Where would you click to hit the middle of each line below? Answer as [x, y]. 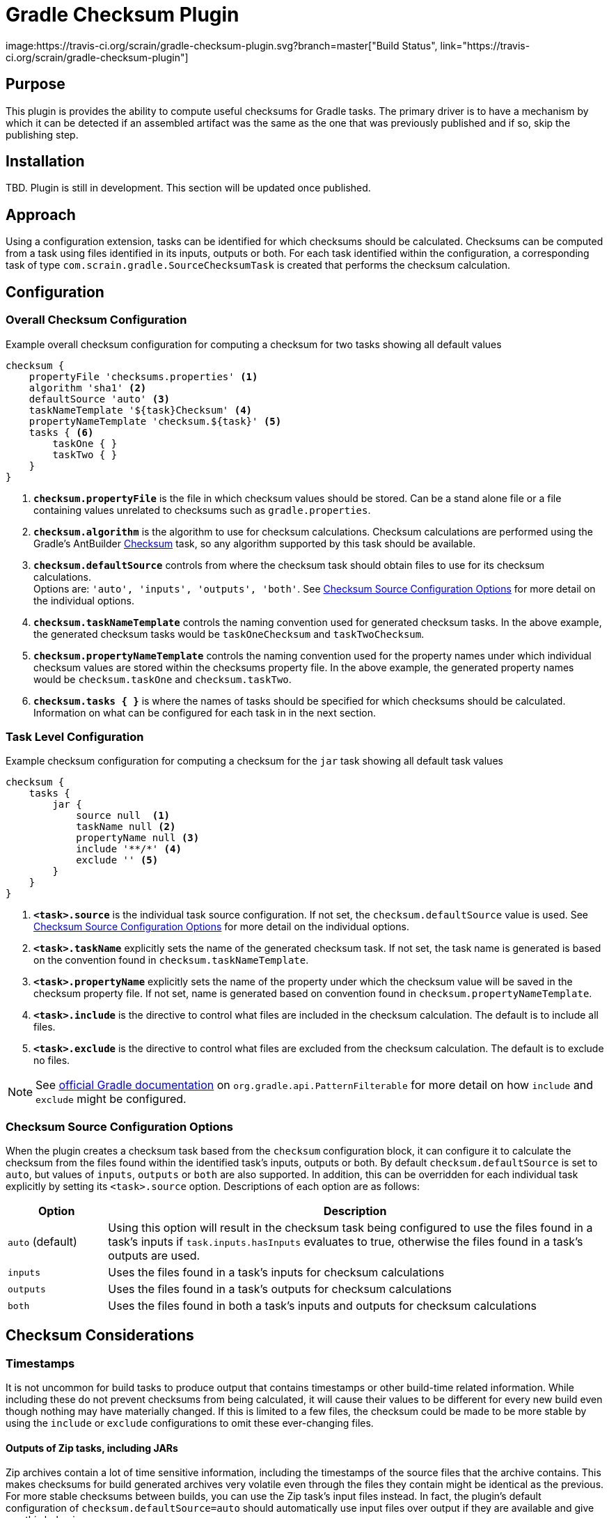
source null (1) [123, 816]
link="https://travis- [485, 45]
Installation [45, 162]
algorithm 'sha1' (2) [88, 388]
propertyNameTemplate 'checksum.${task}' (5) [155, 421]
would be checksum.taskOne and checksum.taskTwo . [163, 679]
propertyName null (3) [138, 838]
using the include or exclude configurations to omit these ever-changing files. [190, 1423]
